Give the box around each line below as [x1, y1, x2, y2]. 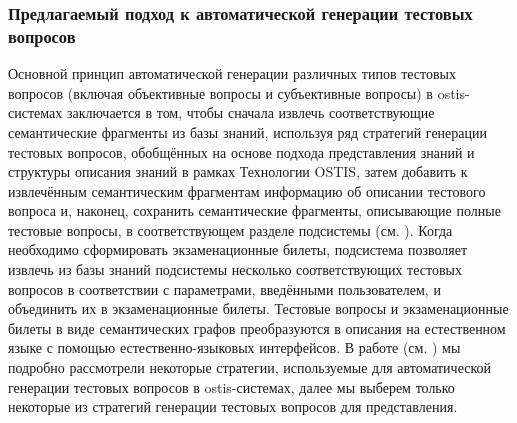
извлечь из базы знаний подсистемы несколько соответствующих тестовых [8, 259, 462, 280]
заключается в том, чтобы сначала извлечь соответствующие [66, 102, 435, 123]
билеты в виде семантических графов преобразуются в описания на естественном [8, 317, 506, 338]
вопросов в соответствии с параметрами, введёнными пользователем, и [8, 278, 441, 299]
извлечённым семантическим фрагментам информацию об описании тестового [8, 180, 486, 201]
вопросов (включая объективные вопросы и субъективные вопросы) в [8, 82, 433, 103]
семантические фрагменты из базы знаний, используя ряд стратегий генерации [8, 121, 487, 142]
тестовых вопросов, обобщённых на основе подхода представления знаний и [8, 141, 475, 162]
